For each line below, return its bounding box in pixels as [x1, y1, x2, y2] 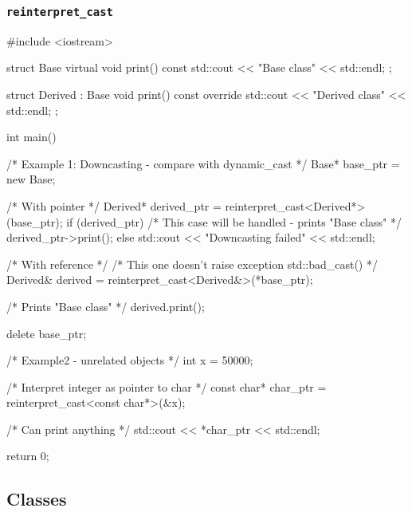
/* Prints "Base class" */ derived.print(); [6, 297, 205, 314]
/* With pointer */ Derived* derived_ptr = [6, 197, 222, 214]
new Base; [6, 171, 56, 187]
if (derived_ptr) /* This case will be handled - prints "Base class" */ [66, 213, 402, 230]
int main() [6, 128, 57, 145]
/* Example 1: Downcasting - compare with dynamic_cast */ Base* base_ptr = [6, 155, 400, 171]
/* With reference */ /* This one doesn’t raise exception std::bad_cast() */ [6, 255, 378, 272]
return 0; [6, 447, 49, 464]
